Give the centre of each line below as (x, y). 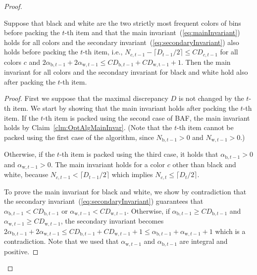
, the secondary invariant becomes (112, 221)
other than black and (204, 164)
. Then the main (206, 62)
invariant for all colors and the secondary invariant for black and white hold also (126, 72)
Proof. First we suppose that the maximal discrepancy (86, 98)
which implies (132, 174)
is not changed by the (211, 98)
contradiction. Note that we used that (61, 241)
